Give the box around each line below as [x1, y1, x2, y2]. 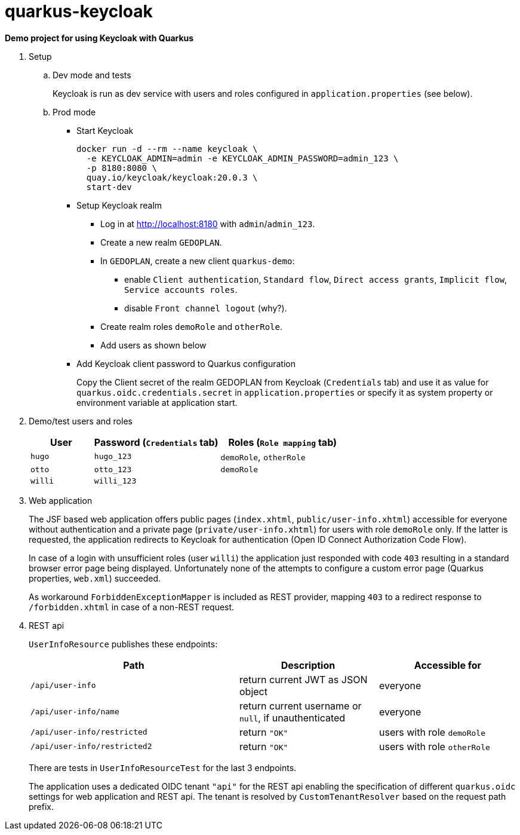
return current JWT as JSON [239, 673, 368, 686]
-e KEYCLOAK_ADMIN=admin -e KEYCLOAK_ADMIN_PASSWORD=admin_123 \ [86, 153, 399, 163]
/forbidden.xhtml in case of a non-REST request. [29, 601, 235, 612]
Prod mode [53, 106, 96, 117]
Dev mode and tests [53, 69, 131, 80]
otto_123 [94, 464, 132, 474]
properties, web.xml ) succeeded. [29, 573, 161, 583]
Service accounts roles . [124, 284, 238, 295]
